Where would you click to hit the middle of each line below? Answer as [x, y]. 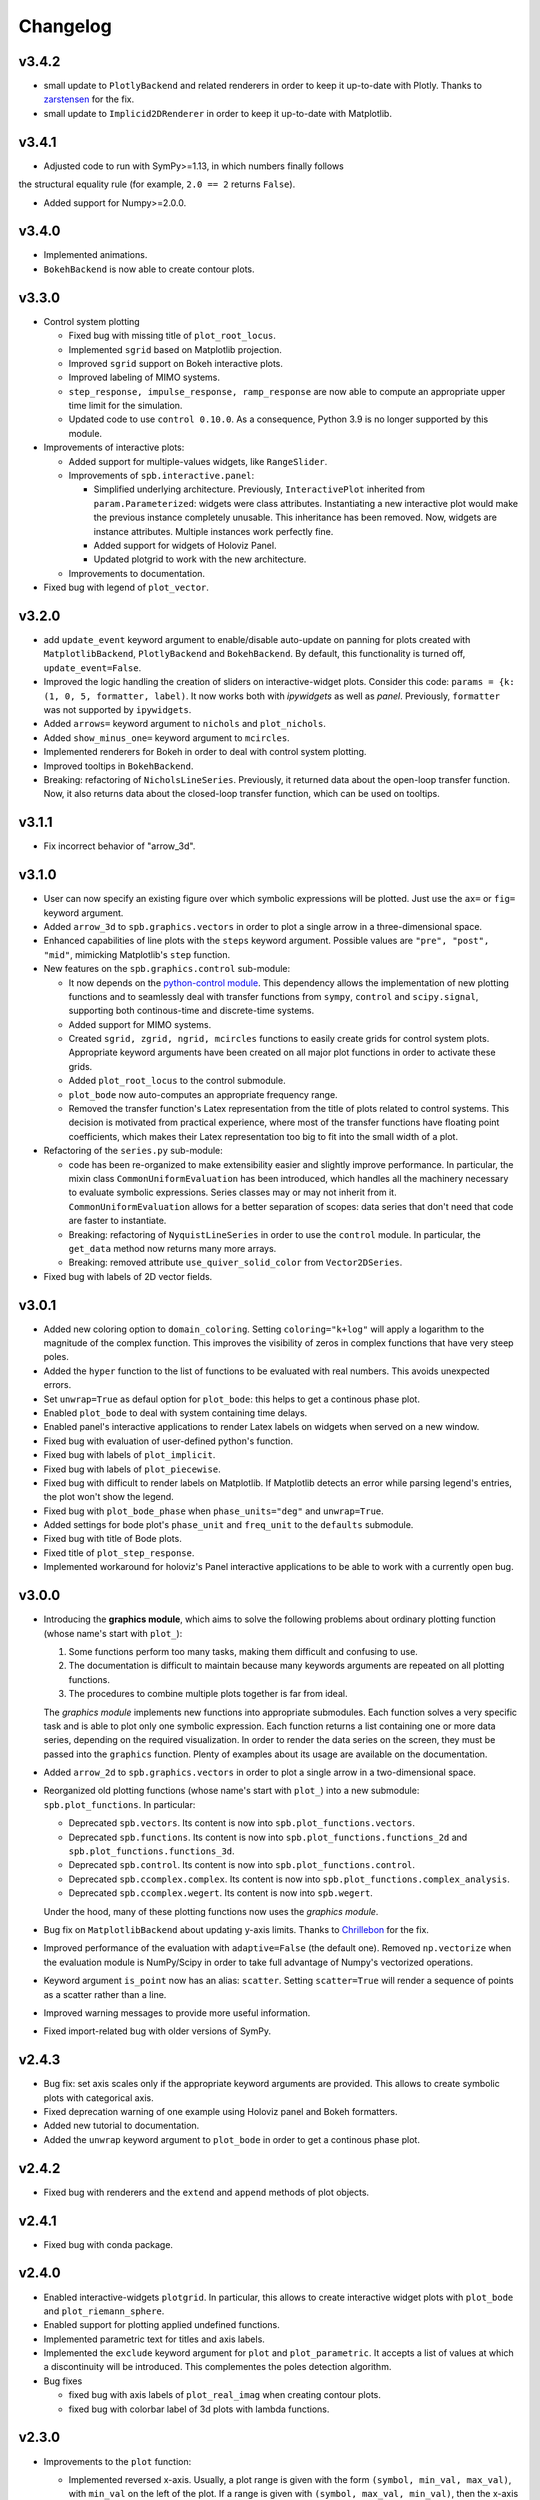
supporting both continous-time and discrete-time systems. [191, 1011]
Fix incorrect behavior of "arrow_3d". [119, 846]
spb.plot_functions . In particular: [119, 1804]
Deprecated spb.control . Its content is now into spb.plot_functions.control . [241, 1865]
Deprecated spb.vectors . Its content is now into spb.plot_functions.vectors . [241, 1823]
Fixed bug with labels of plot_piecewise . [132, 1469]
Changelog [65, 26]
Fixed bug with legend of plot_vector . [126, 587]
